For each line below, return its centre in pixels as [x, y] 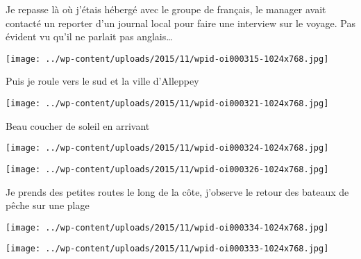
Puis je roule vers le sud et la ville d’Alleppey [102, 81]
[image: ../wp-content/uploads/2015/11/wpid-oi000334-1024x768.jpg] [167, 227]
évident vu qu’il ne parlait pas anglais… [89, 36]
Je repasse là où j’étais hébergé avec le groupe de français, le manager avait [166, 9]
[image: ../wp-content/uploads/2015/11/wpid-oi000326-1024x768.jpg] [167, 169]
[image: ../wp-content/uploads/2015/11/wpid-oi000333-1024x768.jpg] [167, 249]
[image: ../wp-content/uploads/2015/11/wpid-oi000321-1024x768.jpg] [167, 104]
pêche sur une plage [48, 205]
